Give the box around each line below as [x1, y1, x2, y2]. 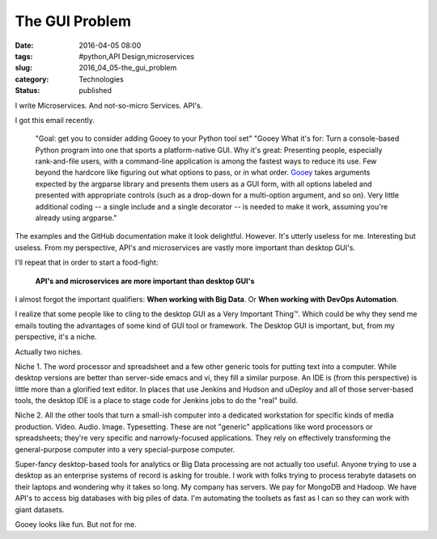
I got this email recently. [15, 115, 95, 125]
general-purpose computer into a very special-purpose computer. [15, 444, 235, 454]
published [78, 86, 112, 95]
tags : [15, 51, 33, 61]
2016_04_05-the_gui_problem [78, 63, 177, 73]
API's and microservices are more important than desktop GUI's [35, 276, 255, 286]
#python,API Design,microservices [78, 51, 194, 61]
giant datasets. [15, 504, 65, 514]
